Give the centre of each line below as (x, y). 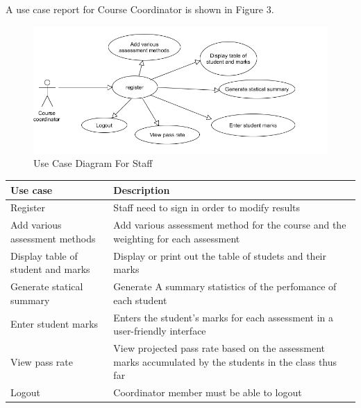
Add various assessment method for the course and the (230, 225)
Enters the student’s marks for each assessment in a (224, 317)
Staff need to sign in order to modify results (207, 207)
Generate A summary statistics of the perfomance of (225, 286)
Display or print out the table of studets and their (220, 255)
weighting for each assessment (177, 238)
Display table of (44, 255)
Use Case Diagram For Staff (93, 163)
